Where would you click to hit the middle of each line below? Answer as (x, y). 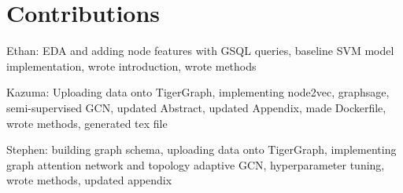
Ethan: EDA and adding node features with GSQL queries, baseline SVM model (200, 51)
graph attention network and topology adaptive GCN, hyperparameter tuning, (196, 164)
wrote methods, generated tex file (87, 123)
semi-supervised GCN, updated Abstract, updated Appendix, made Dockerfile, (196, 107)
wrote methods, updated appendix (89, 180)
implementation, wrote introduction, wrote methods (131, 66)
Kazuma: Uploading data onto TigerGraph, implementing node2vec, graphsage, (198, 92)
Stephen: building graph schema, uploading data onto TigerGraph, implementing (201, 149)
